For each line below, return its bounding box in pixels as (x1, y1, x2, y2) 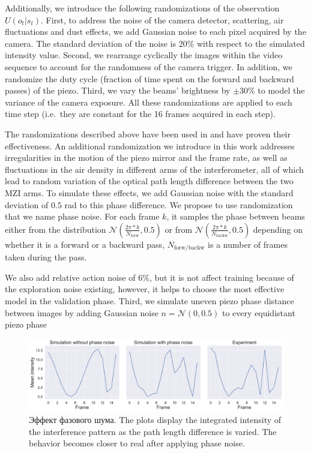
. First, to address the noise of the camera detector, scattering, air (40, 13, 284, 26)
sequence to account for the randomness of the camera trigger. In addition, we (5, 60, 292, 73)
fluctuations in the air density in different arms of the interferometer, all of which (5, 163, 304, 175)
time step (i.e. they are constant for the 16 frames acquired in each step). (5, 107, 276, 120)
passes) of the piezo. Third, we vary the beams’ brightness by (5, 84, 231, 97)
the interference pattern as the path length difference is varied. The (29, 425, 277, 437)
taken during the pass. (5, 251, 87, 263)
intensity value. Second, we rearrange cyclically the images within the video (5, 49, 283, 61)
